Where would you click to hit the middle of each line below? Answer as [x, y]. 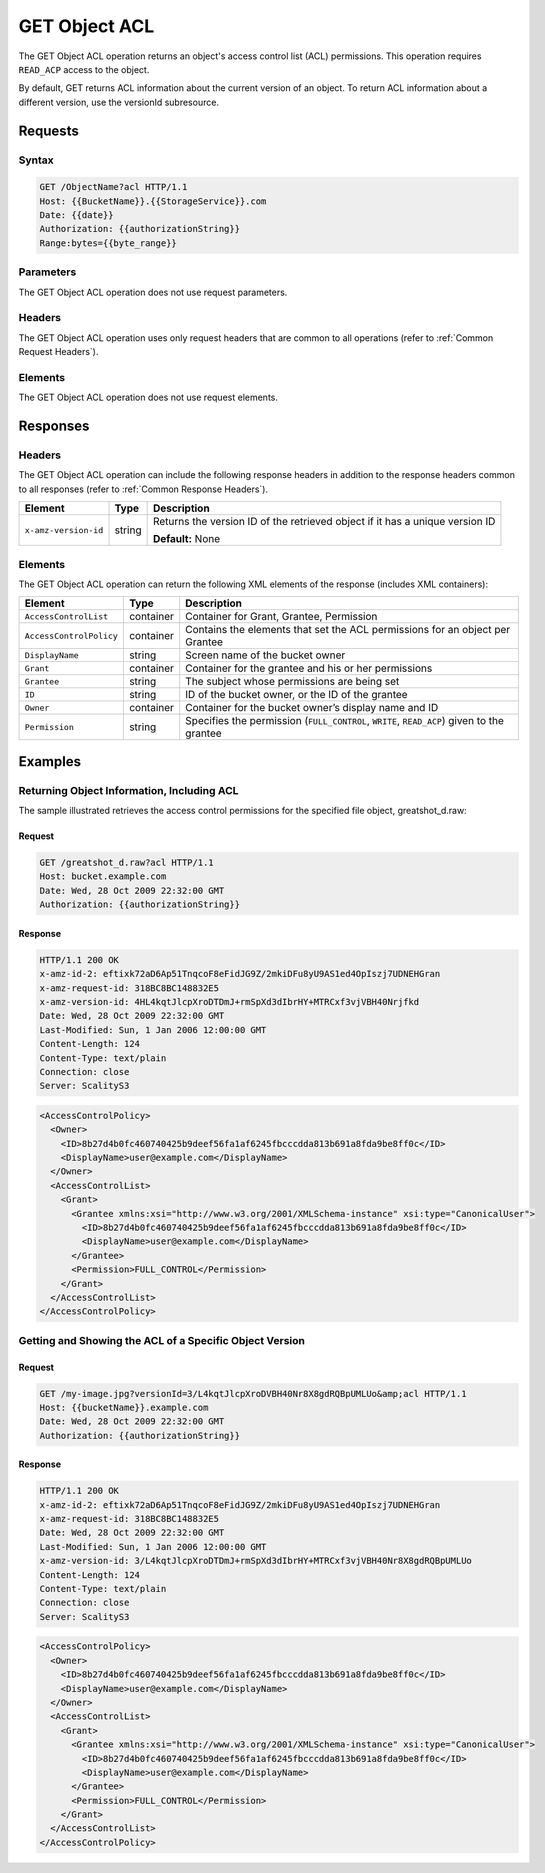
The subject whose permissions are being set [292, 682]
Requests [48, 130]
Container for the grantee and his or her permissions [309, 668]
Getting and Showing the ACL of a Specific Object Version [161, 1340]
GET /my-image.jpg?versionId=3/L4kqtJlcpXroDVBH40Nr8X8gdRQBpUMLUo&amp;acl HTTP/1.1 [253, 1393]
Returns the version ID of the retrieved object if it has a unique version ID [324, 522]
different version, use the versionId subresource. [119, 102]
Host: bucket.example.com [103, 876]
